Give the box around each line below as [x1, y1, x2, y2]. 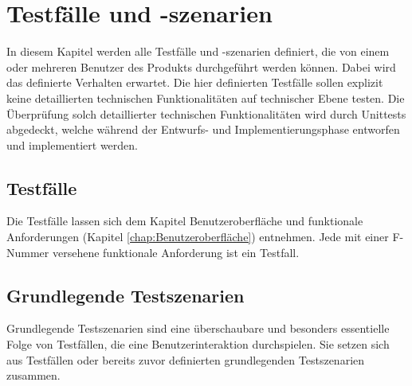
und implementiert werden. [6, 136, 138, 153]
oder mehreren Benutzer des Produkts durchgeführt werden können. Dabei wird [6, 58, 396, 75]
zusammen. [6, 367, 61, 384]
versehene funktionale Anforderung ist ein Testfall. [52, 244, 300, 260]
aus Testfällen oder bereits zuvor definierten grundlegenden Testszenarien [6, 351, 365, 368]
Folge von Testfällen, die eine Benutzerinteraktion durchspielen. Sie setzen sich [6, 336, 390, 353]
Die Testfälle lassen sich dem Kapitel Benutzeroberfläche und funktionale [6, 212, 363, 229]
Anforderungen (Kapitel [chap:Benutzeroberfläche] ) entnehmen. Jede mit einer [6, 228, 389, 245]
